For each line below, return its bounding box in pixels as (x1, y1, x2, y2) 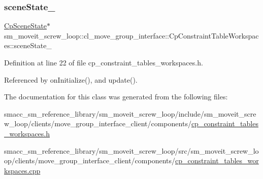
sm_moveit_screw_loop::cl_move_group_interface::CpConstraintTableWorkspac (4, 30, 259, 41)
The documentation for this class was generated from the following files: (4, 91, 228, 102)
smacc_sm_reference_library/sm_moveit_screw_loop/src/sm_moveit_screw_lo (4, 145, 259, 156)
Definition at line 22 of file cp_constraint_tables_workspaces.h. (4, 57, 203, 67)
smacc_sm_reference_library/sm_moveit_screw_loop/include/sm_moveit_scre (4, 108, 256, 119)
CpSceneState (4, 20, 47, 31)
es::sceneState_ (4, 40, 52, 51)
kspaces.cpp (4, 165, 41, 175)
